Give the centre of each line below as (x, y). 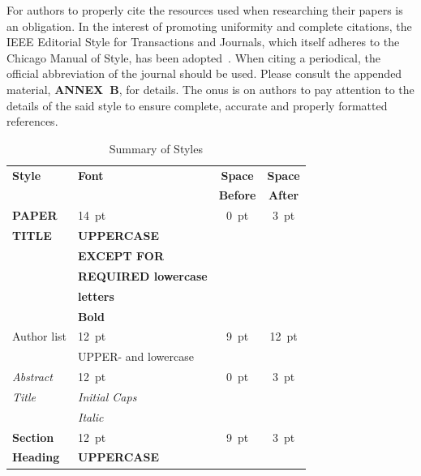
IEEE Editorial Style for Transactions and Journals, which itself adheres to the (203, 42)
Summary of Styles (156, 148)
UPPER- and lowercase (136, 356)
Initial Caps (107, 396)
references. (32, 121)
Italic (91, 416)
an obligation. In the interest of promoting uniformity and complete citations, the (209, 26)
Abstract (32, 377)
